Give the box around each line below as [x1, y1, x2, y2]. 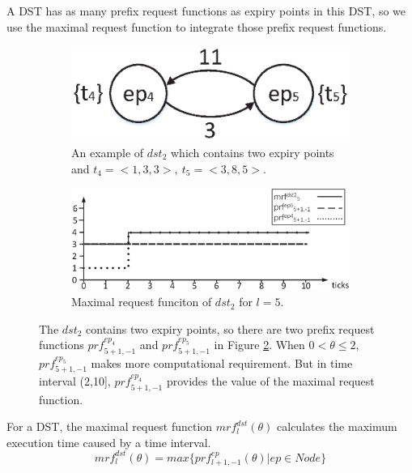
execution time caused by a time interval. [6, 433, 211, 450]
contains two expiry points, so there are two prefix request [86, 320, 375, 337]
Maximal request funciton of [71, 293, 212, 310]
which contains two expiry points [170, 143, 334, 160]
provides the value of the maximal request [166, 373, 375, 390]
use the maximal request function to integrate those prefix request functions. [6, 18, 387, 35]
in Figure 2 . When [214, 336, 305, 353]
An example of [71, 143, 144, 160]
